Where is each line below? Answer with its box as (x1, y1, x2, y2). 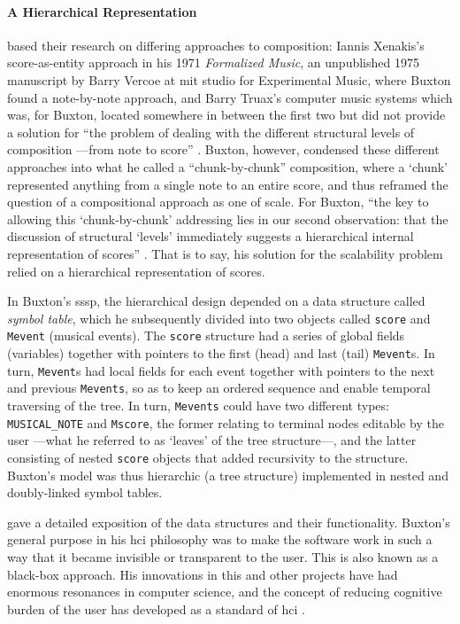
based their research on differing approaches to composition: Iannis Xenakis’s (7, 35, 425, 54)
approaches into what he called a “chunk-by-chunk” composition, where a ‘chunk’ (7, 157, 448, 175)
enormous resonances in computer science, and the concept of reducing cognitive (7, 582, 442, 601)
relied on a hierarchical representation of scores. (7, 261, 265, 280)
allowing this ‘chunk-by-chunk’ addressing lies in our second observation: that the (7, 209, 448, 228)
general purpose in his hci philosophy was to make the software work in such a (7, 530, 433, 549)
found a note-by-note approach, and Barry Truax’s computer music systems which (7, 88, 453, 106)
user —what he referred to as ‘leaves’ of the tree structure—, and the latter (7, 431, 417, 449)
